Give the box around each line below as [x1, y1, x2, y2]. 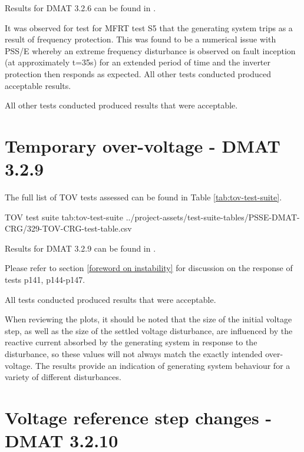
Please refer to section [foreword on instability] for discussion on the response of [5, 262, 293, 274]
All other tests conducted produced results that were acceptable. [5, 99, 238, 111]
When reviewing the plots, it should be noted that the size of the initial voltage [5, 313, 292, 325]
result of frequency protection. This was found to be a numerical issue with [5, 33, 276, 45]
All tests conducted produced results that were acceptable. [5, 293, 216, 305]
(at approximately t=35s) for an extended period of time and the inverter [5, 56, 271, 68]
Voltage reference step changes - [5, 405, 272, 429]
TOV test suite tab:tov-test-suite [5, 210, 123, 223]
